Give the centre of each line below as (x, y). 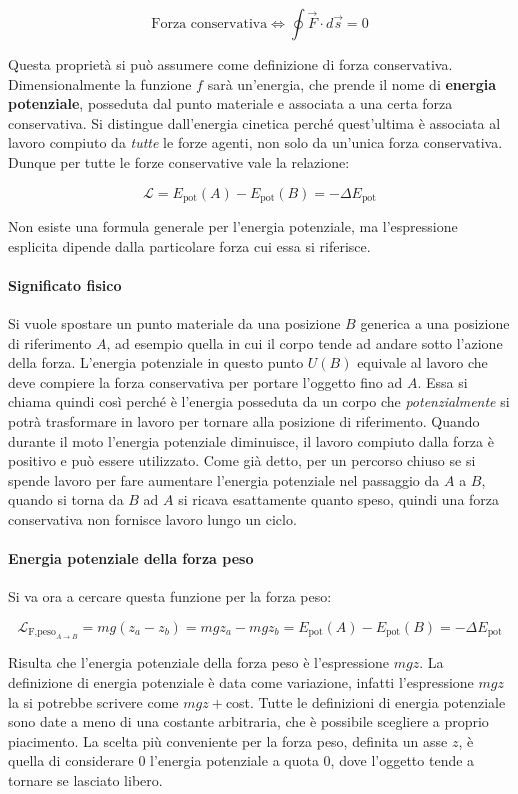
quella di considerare (71, 760)
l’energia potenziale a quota (234, 760)
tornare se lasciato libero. (85, 779)
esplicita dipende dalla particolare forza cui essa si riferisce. (189, 245)
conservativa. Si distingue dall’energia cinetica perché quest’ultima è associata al (254, 122)
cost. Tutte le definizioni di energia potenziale (365, 701)
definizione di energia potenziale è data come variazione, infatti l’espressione (241, 681)
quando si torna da (66, 499)
